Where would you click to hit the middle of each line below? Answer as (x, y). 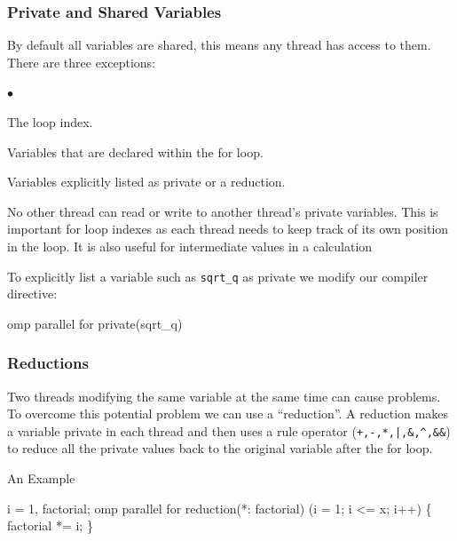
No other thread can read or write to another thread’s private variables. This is (223, 211)
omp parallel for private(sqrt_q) (95, 323)
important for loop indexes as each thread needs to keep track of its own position (228, 229)
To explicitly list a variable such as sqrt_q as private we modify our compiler (218, 276)
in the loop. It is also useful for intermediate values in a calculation (190, 246)
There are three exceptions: (82, 62)
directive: (32, 294)
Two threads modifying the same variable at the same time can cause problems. (224, 396)
